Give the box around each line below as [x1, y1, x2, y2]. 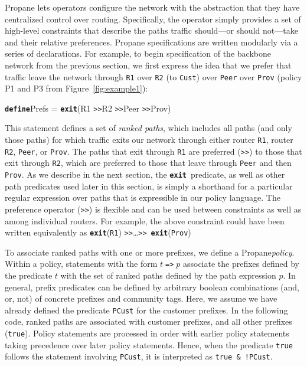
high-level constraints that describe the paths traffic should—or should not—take [5, 24, 298, 37]
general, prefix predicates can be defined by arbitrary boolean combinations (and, [5, 280, 299, 293]
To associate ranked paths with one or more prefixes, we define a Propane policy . [5, 246, 295, 258]
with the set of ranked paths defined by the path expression [60, 269, 276, 282]
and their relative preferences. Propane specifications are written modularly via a [5, 35, 298, 48]
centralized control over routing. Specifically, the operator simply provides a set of [5, 12, 301, 25]
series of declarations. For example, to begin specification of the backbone [5, 47, 271, 60]
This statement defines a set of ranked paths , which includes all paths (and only [5, 122, 292, 134]
